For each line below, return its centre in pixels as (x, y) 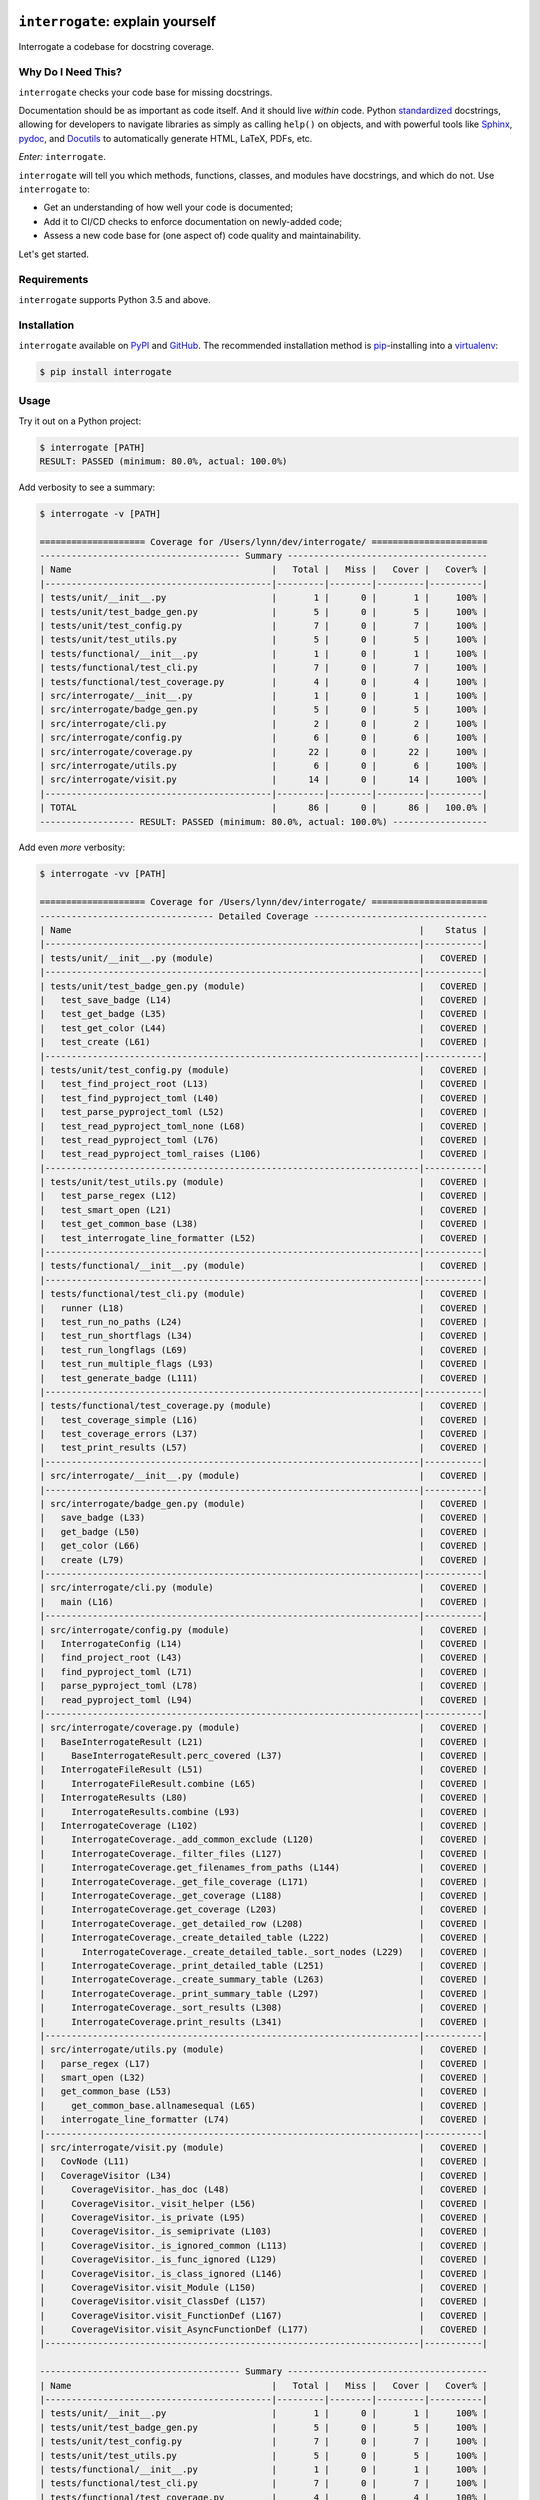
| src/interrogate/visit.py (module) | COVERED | (264, 2148)
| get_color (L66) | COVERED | (264, 1546)
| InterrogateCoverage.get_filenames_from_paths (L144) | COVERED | (264, 1868)
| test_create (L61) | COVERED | (264, 1042)
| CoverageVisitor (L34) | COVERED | (264, 2175)
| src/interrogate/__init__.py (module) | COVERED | (264, 1476)
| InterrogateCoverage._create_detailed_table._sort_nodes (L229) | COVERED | (264, 1951)
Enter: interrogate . (62, 157)
